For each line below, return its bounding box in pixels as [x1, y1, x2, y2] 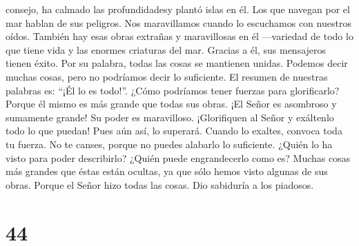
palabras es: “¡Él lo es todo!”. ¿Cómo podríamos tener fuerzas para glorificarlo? [6, 83, 340, 97]
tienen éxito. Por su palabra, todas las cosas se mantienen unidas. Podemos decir [6, 56, 348, 70]
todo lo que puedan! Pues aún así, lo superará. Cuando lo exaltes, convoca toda [6, 123, 342, 138]
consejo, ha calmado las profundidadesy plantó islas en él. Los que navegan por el [6, 2, 350, 16]
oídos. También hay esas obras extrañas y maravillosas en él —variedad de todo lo [6, 29, 353, 43]
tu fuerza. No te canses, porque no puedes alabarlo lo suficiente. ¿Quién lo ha [6, 136, 333, 151]
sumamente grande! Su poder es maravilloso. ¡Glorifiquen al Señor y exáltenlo [6, 110, 334, 124]
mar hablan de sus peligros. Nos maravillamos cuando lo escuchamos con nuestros [6, 15, 351, 30]
